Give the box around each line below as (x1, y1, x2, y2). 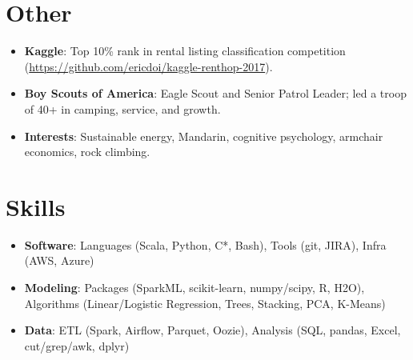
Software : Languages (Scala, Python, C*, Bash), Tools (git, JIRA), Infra (24, 236, 387, 253)
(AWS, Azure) (24, 252, 94, 269)
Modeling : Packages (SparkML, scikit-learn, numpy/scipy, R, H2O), (24, 279, 365, 295)
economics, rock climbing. (24, 143, 150, 160)
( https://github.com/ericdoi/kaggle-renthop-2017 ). (24, 58, 273, 74)
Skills (6, 190, 66, 222)
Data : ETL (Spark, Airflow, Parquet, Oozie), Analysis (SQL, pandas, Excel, (24, 322, 401, 338)
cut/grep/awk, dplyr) (24, 337, 130, 354)
